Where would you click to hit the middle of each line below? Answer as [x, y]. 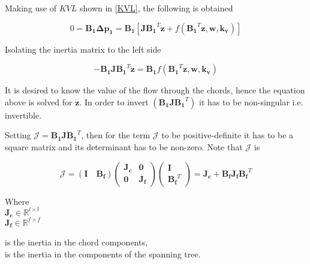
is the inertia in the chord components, [76, 242]
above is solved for [39, 101]
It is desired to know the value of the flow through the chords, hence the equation [155, 90]
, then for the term [116, 135]
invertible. [23, 115]
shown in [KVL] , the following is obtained [156, 8]
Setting [18, 135]
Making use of [31, 8]
